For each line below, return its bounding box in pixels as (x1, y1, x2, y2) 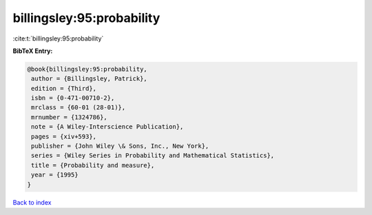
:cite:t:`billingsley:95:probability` (12, 34, 104, 43)
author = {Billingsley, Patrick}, (31, 75, 147, 82)
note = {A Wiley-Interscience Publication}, (31, 123, 184, 131)
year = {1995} (31, 171, 79, 179)
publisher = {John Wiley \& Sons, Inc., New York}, (31, 142, 209, 150)
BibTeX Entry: (12, 47, 53, 55)
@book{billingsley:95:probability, (27, 65, 147, 73)
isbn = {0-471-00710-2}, (31, 94, 115, 102)
